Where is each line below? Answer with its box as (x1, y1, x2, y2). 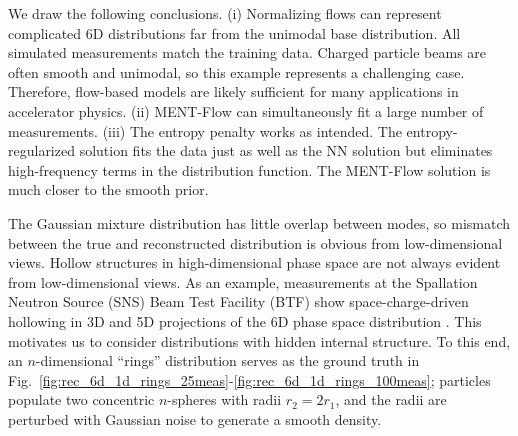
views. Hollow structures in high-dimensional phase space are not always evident (8, 252, 501, 273)
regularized (8, 140, 75, 161)
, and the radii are (335, 389, 447, 410)
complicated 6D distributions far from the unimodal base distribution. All (8, 22, 461, 43)
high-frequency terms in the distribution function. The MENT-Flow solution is (8, 159, 491, 180)
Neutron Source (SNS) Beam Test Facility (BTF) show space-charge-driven (8, 291, 469, 312)
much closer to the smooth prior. (8, 179, 209, 200)
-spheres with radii (167, 389, 282, 410)
